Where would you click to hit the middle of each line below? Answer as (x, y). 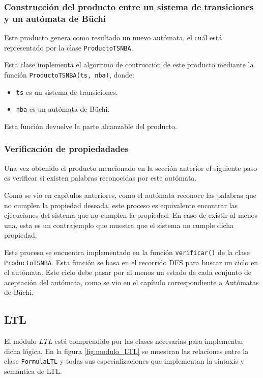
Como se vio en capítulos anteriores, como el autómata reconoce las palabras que (130, 195)
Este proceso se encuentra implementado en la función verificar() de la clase (127, 252)
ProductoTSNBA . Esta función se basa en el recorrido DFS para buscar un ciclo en (131, 262)
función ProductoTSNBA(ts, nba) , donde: (69, 74)
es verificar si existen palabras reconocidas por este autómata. (100, 178)
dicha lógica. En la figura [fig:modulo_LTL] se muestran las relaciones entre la (126, 351)
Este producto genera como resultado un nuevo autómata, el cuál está (113, 37)
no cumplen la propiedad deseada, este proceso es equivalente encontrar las (121, 205)
